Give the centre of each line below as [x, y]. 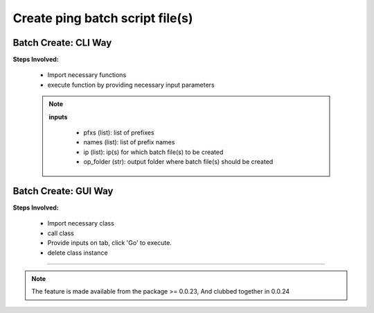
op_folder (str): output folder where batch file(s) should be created [178, 162]
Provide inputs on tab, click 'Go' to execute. [110, 243]
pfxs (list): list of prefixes [119, 133]
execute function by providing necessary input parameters [131, 85]
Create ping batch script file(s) [103, 18]
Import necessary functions [87, 75]
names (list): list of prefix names [129, 142]
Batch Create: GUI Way [63, 191]
